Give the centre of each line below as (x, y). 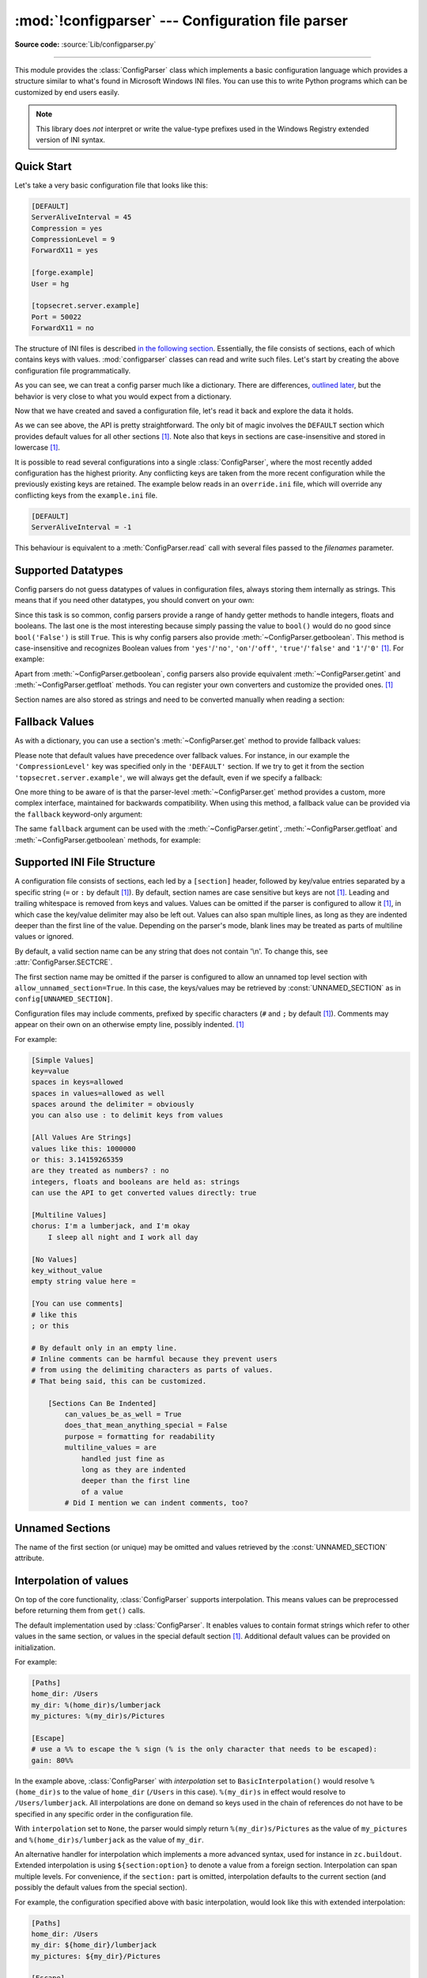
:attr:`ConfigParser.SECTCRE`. (64, 962)
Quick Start (43, 166)
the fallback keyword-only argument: (79, 814)
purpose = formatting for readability (140, 1436)
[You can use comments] (77, 1304)
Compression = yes (67, 228)
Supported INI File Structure (85, 862)
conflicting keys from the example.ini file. (86, 495)
